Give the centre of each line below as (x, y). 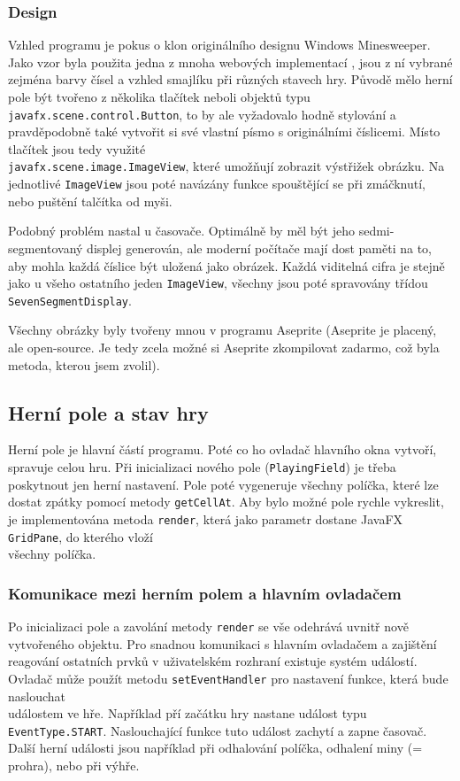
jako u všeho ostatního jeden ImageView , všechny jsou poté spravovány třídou (218, 283)
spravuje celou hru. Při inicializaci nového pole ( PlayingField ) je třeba (202, 467)
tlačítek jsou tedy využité (77, 148)
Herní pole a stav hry (108, 412)
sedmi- (376, 231)
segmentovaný (46, 247)
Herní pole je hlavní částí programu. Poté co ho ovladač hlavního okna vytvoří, (222, 449)
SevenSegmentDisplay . (70, 300)
